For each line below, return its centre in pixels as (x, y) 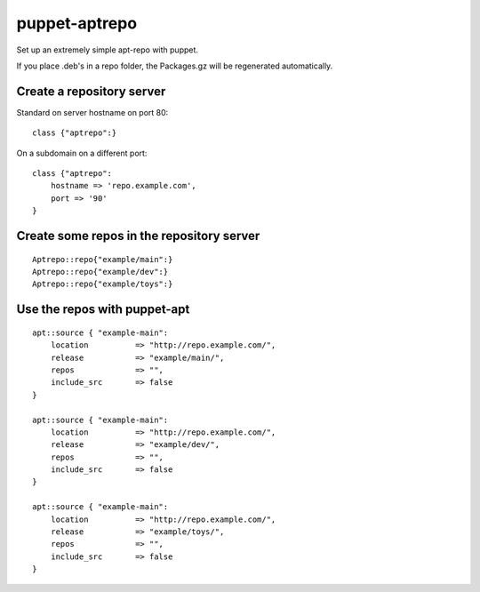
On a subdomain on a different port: (82, 153)
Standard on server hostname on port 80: (92, 112)
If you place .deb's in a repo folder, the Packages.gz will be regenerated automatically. (175, 66)
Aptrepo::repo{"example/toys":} (103, 284)
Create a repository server (91, 91)
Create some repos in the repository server (138, 236)
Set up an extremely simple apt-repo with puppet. (108, 50)
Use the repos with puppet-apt (103, 310)
